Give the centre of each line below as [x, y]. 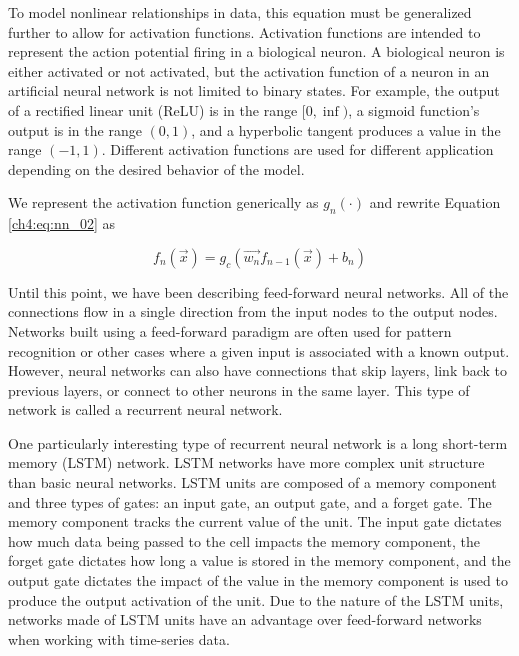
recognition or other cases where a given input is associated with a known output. [259, 350]
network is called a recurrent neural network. [145, 409]
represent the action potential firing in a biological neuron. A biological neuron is [256, 51]
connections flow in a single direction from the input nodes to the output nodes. [253, 311]
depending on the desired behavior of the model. [156, 168]
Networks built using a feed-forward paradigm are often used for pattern [230, 330]
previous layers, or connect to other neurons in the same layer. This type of [239, 389]
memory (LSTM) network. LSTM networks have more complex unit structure [246, 462]
